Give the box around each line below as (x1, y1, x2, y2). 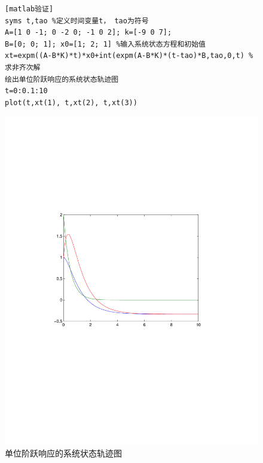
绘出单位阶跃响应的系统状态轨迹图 (5, 75, 119, 84)
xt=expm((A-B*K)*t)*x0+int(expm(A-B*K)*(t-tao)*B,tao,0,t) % (5, 51, 253, 60)
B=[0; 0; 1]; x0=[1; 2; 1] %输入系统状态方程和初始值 (5, 39, 206, 48)
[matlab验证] (5, 5, 54, 13)
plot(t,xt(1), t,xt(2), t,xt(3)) (5, 98, 137, 107)
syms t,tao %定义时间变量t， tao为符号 (5, 16, 149, 25)
